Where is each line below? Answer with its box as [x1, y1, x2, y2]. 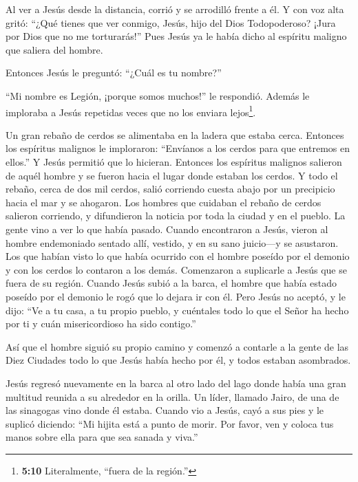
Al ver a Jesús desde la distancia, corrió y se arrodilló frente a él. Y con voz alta [6, 2, 344, 16]
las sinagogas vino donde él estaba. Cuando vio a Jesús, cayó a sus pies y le [6, 403, 324, 417]
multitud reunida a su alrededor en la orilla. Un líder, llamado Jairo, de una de [6, 389, 339, 404]
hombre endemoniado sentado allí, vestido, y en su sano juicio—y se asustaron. [6, 235, 339, 250]
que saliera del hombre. [6, 42, 103, 56]
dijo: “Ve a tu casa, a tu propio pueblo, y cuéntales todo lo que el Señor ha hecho [6, 303, 349, 317]
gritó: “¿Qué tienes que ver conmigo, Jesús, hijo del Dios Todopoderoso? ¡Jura [6, 15, 336, 30]
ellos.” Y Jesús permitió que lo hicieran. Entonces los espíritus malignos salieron [6, 155, 342, 168]
